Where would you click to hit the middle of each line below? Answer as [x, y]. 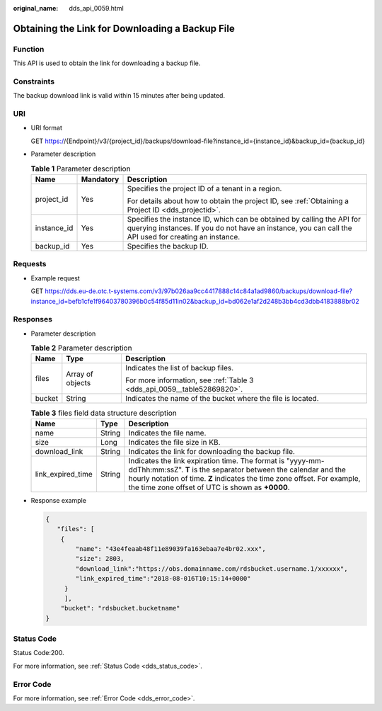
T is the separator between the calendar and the [266, 470]
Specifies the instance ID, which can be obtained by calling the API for [244, 219]
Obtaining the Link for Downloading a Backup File [124, 28]
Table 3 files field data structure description [104, 413]
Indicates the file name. [167, 433]
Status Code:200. [39, 653]
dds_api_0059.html [96, 8]
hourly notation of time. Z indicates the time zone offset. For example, [244, 478]
